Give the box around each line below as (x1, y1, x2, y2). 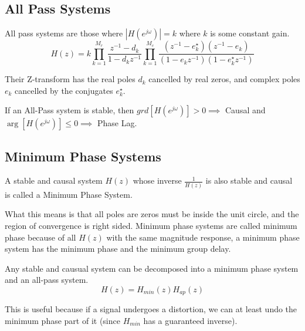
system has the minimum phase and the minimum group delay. (5, 242, 231, 255)
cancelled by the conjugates (15, 84, 113, 96)
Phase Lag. (97, 117, 137, 129)
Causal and (225, 104, 266, 116)
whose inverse (133, 174, 182, 187)
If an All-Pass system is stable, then (5, 104, 134, 116)
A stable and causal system (5, 174, 103, 187)
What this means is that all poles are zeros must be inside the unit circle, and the (5, 208, 299, 220)
